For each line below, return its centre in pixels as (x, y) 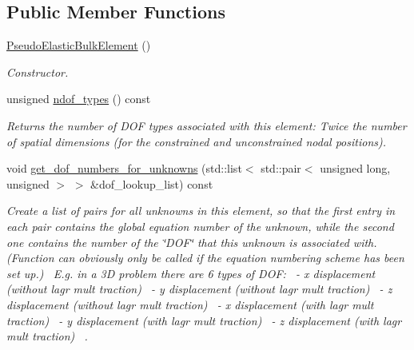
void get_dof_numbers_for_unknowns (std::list (124, 168)
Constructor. (38, 72)
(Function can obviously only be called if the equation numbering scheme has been (205, 258)
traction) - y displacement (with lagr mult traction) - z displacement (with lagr (204, 320)
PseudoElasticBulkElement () (79, 45)
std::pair (281, 168)
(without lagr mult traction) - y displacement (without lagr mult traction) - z (199, 289)
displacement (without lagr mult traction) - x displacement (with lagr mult (190, 304)
